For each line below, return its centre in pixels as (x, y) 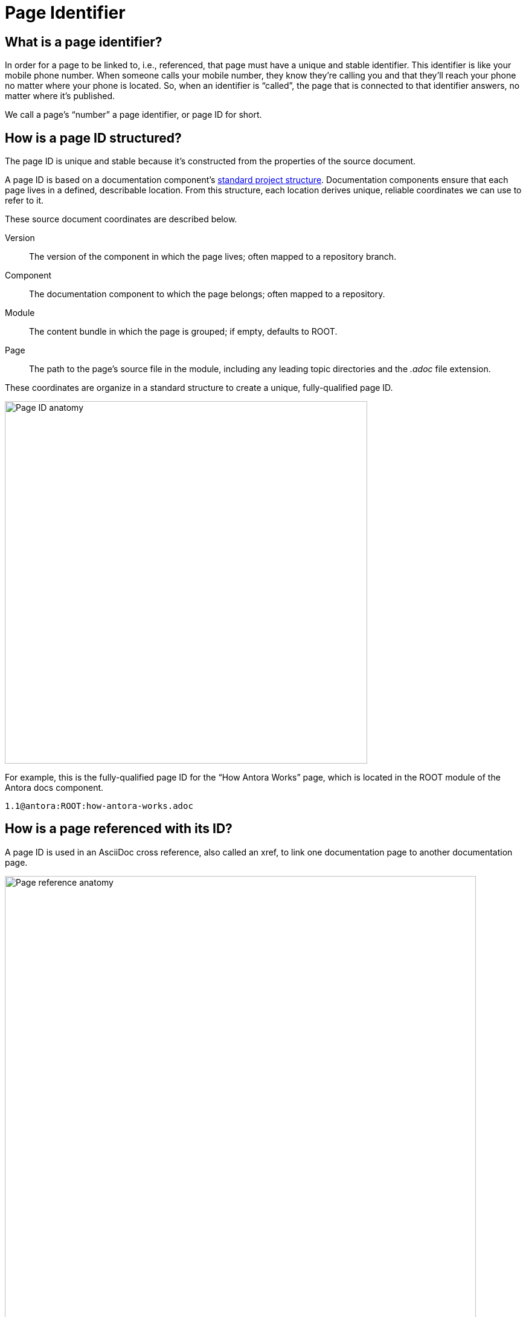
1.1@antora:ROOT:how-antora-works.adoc (99, 806)
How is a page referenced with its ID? (119, 829)
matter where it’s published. (60, 96)
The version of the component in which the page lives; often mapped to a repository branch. (213, 257)
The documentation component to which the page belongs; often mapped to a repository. (207, 294)
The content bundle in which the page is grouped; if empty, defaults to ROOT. (183, 332)
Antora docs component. (54, 788)
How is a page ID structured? (93, 138)
